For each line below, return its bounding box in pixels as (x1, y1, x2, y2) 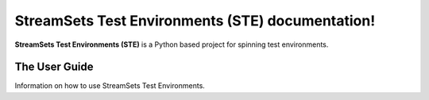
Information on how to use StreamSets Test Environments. (14, 81, 206, 90)
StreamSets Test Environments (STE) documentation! (14, 12, 376, 29)
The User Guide (14, 60, 95, 74)
